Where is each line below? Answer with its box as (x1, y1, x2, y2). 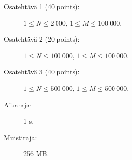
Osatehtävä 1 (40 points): (4, 1, 80, 11)
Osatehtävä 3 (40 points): (4, 67, 80, 77)
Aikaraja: (4, 99, 32, 109)
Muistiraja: (4, 132, 37, 142)
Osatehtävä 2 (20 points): (4, 34, 80, 44)
